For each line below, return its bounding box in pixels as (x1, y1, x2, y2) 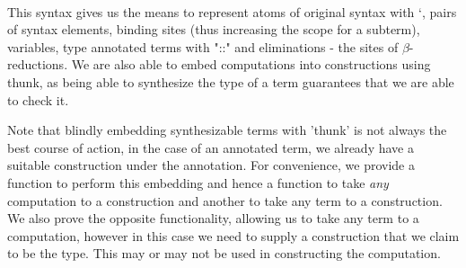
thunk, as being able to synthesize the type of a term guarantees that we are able (7, 72, 454, 91)
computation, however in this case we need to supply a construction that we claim (7, 226, 460, 245)
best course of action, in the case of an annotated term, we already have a (7, 138, 414, 156)
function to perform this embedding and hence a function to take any (7, 173, 389, 192)
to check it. (7, 90, 69, 109)
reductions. (7, 55, 68, 74)
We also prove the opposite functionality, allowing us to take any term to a (7, 209, 419, 228)
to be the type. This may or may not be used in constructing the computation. (7, 244, 441, 263)
